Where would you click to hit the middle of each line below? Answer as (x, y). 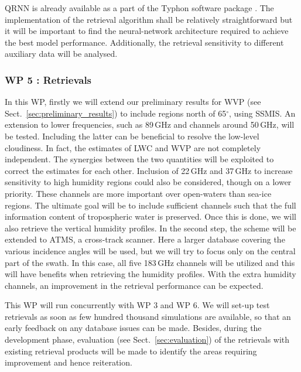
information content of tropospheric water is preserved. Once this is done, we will (150, 216)
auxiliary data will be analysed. (61, 54)
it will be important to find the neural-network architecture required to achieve (147, 31)
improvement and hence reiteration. (69, 362)
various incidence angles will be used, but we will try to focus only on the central (150, 250)
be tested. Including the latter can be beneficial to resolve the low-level (132, 136)
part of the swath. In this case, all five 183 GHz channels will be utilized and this (150, 262)
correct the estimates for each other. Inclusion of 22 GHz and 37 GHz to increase (149, 170)
